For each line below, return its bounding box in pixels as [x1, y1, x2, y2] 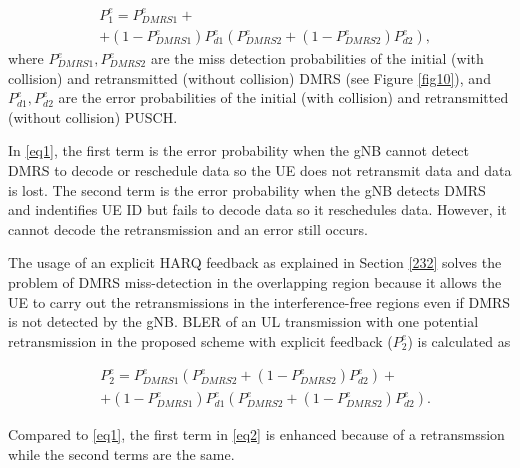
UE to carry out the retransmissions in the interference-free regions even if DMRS [8, 291, 511, 312]
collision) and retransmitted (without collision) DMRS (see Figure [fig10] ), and [8, 67, 491, 88]
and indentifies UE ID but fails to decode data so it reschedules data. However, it [8, 199, 507, 220]
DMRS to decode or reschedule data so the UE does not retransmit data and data [8, 159, 512, 180]
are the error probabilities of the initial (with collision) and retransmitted [58, 87, 509, 108]
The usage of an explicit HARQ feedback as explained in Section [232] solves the [8, 252, 502, 273]
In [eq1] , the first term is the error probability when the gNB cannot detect [8, 140, 470, 161]
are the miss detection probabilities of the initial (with [150, 48, 484, 69]
